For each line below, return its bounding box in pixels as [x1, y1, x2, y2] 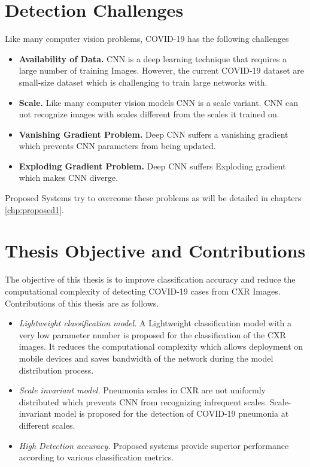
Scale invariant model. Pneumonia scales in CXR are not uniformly [19, 384, 266, 396]
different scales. [19, 419, 75, 431]
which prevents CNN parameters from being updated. [19, 140, 216, 152]
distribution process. [19, 363, 94, 376]
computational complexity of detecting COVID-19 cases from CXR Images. [5, 284, 281, 297]
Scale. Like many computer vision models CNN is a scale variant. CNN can [19, 96, 299, 108]
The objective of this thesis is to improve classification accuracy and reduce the [5, 273, 296, 286]
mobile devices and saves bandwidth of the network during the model [19, 351, 273, 364]
